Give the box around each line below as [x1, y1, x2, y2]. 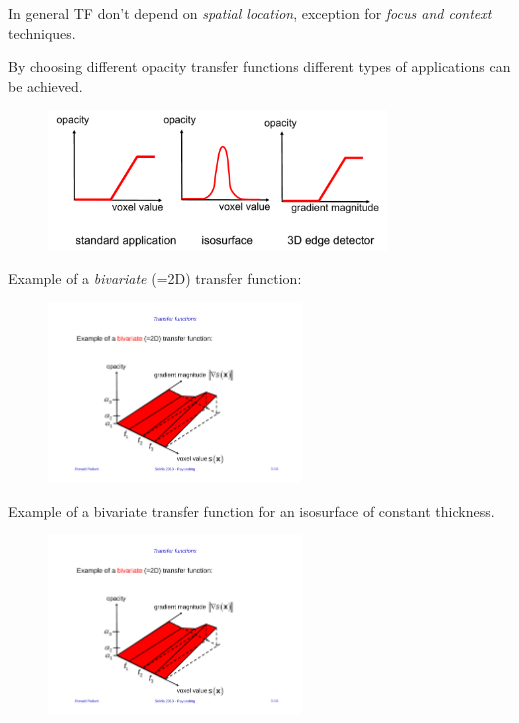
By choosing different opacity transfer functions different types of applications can [8, 56, 511, 77]
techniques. [8, 22, 76, 43]
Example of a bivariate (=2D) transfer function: [8, 268, 302, 289]
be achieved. [8, 75, 83, 96]
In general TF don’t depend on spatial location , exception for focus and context [8, 3, 492, 23]
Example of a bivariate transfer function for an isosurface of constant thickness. [8, 500, 495, 521]
